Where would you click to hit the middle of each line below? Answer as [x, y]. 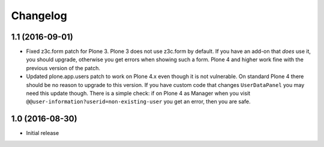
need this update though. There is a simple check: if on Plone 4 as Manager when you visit [138, 94]
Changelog [39, 16]
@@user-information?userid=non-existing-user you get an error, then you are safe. [139, 101]
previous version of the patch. [63, 68]
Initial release [43, 133]
